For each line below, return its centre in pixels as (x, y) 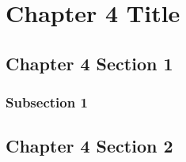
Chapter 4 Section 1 (89, 63)
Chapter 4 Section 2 (89, 146)
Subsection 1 (47, 102)
